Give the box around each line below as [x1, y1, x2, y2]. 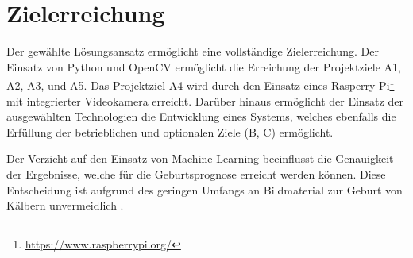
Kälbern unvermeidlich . [6, 197, 124, 214]
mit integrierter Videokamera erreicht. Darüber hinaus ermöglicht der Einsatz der [6, 92, 403, 109]
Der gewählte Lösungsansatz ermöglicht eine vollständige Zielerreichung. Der [6, 43, 379, 60]
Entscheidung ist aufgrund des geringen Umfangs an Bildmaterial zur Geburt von [6, 181, 403, 198]
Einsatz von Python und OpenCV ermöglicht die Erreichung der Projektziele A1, [6, 58, 401, 75]
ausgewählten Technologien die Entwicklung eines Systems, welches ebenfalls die [6, 108, 396, 125]
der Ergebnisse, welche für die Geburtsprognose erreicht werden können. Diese [6, 165, 386, 182]
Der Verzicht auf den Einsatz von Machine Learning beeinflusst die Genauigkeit [6, 150, 394, 167]
